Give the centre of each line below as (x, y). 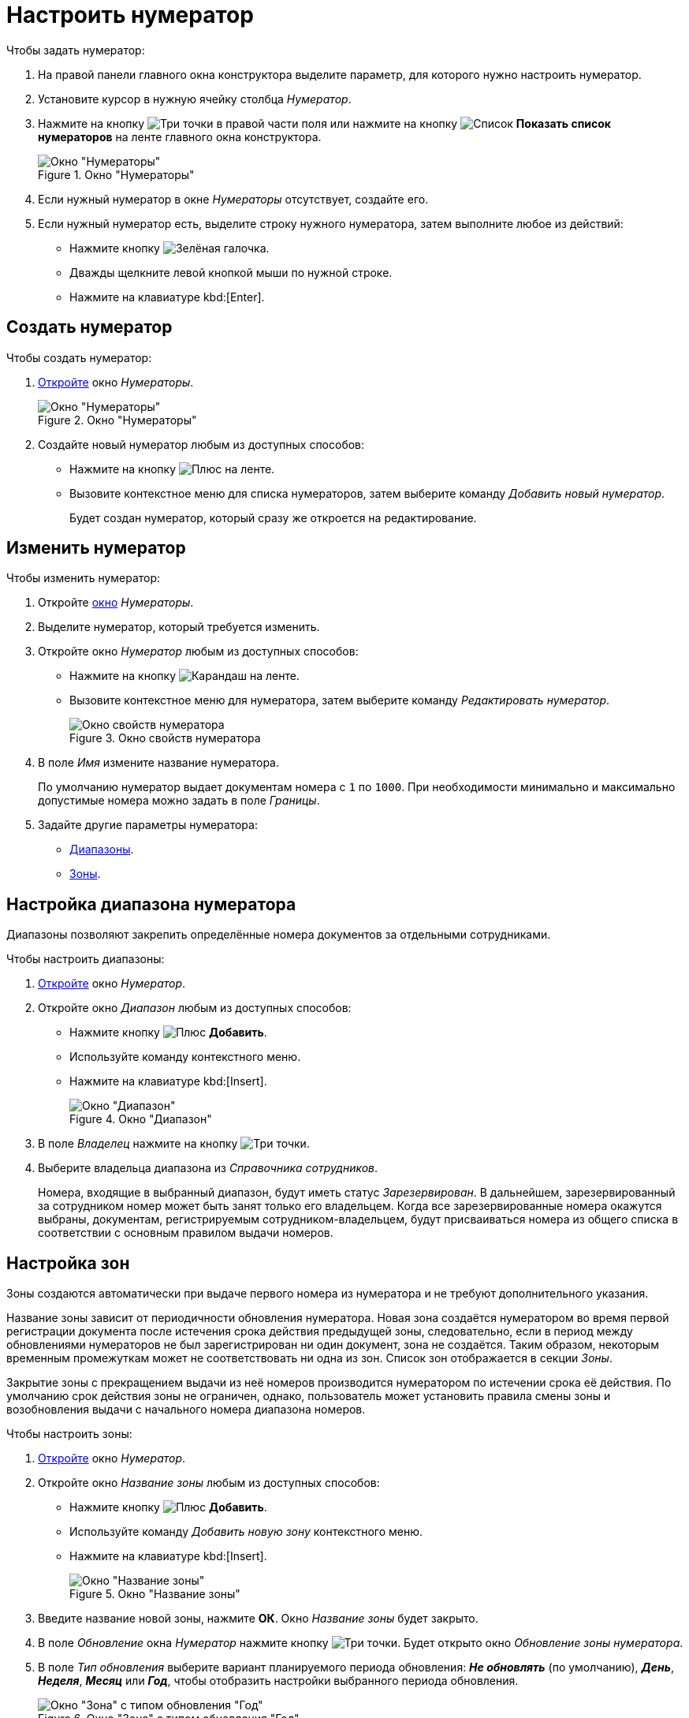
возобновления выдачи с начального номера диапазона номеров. (186, 1410)
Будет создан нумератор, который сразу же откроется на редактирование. (273, 517)
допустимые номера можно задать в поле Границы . (179, 801)
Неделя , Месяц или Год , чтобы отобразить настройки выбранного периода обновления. (278, 1681)
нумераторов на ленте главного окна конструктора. (180, 136)
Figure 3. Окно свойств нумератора (165, 738)
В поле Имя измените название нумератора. (159, 763)
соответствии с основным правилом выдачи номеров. (186, 1233)
